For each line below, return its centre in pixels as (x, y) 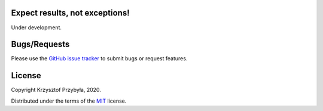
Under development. (36, 27)
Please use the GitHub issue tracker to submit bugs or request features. (99, 58)
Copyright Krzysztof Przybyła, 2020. (56, 90)
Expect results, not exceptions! (70, 13)
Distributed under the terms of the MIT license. (69, 101)
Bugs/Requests (40, 44)
